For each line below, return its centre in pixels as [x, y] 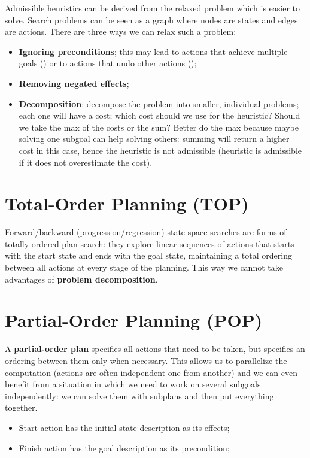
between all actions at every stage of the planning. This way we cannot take [144, 267]
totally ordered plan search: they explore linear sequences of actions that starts [150, 243]
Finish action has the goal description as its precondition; [124, 448]
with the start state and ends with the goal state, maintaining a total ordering [148, 255]
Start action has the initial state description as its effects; [124, 427]
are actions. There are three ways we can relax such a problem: [121, 31]
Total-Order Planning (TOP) [127, 203]
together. [21, 407]
